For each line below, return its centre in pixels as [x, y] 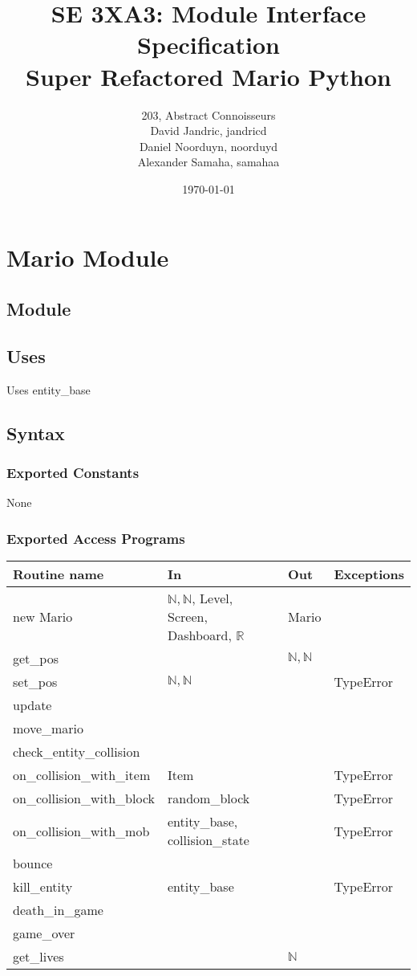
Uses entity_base [49, 389]
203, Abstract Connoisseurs [208, 114]
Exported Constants [73, 472]
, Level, [213, 598]
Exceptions [369, 574]
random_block [209, 798]
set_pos [35, 682]
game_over [44, 933]
